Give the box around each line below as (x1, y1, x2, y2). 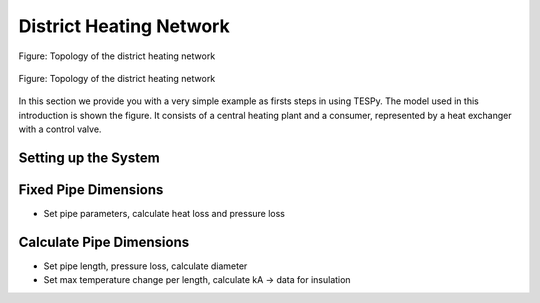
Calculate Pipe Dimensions (18, 233, 190, 250)
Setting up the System (18, 149, 160, 166)
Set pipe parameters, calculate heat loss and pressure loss (43, 208, 285, 220)
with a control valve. (18, 123, 102, 135)
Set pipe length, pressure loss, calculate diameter (43, 260, 248, 272)
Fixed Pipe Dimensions (18, 181, 164, 198)
